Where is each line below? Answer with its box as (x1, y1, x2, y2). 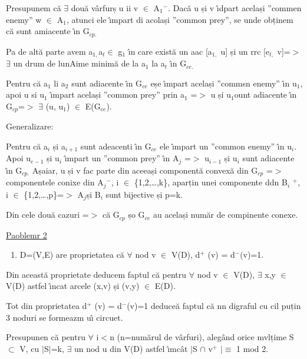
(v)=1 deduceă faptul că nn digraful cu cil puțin (127, 300, 301, 312)
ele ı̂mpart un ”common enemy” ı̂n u (159, 139, 292, 152)
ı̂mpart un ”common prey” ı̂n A (64, 152, 179, 164)
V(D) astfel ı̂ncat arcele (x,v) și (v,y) (6, 280, 140, 292)
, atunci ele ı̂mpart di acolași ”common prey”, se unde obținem (66, 13, 293, 25)
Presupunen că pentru (6, 331, 85, 343)
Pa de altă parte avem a (6, 45, 93, 57)
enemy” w (6, 13, 42, 25)
